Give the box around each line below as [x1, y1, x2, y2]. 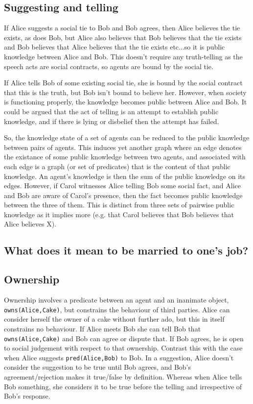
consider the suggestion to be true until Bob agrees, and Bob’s [4, 362, 191, 372]
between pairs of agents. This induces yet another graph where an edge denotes [4, 142, 242, 152]
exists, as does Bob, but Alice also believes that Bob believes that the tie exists [4, 32, 242, 42]
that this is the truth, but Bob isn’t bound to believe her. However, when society [4, 87, 247, 97]
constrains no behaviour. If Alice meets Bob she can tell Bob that [4, 323, 201, 333]
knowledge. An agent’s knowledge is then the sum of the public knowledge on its [4, 171, 246, 181]
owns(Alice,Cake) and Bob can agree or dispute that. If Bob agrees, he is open [4, 333, 244, 343]
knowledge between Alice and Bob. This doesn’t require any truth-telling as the [4, 51, 243, 61]
